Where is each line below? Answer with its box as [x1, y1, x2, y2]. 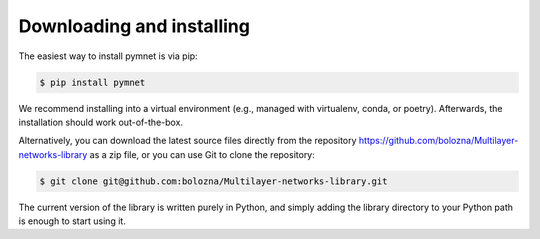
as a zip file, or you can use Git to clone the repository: [89, 148, 315, 160]
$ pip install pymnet [39, 76, 146, 88]
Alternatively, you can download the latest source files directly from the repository [18, 135, 357, 147]
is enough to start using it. [18, 215, 127, 227]
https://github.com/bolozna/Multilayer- [358, 135, 519, 147]
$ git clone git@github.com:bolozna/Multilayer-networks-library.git [39, 175, 388, 187]
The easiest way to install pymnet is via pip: [18, 50, 199, 62]
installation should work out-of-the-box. [18, 116, 184, 128]
